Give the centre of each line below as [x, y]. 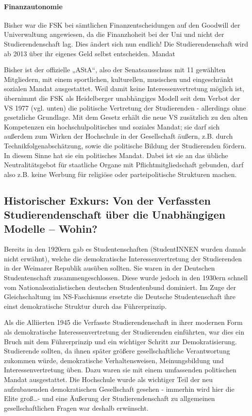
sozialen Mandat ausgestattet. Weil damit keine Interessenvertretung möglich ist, [124, 88]
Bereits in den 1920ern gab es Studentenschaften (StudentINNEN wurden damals [125, 249]
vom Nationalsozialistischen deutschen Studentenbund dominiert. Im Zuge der [120, 287]
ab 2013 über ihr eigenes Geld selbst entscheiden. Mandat [90, 53]
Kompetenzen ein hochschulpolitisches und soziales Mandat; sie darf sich [112, 126]
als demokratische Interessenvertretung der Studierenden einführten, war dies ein [124, 332]
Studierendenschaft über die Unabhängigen [115, 215]
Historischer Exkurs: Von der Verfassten [107, 200]
